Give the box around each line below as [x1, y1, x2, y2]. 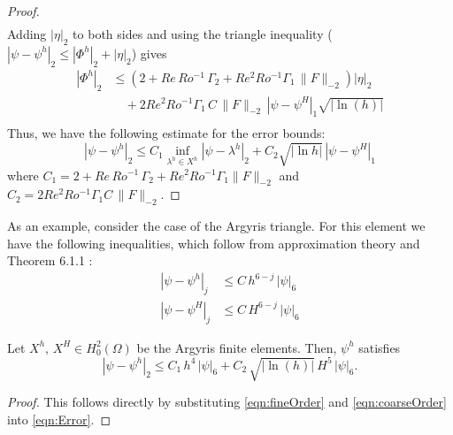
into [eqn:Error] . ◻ [7, 409, 111, 428]
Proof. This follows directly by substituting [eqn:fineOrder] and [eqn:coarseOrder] [7, 393, 447, 411]
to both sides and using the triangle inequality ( [73, 25, 333, 43]
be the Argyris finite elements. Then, [136, 338, 337, 356]
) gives [131, 43, 167, 62]
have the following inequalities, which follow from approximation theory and [7, 233, 420, 252]
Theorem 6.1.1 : [7, 251, 93, 270]
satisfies [358, 338, 401, 356]
